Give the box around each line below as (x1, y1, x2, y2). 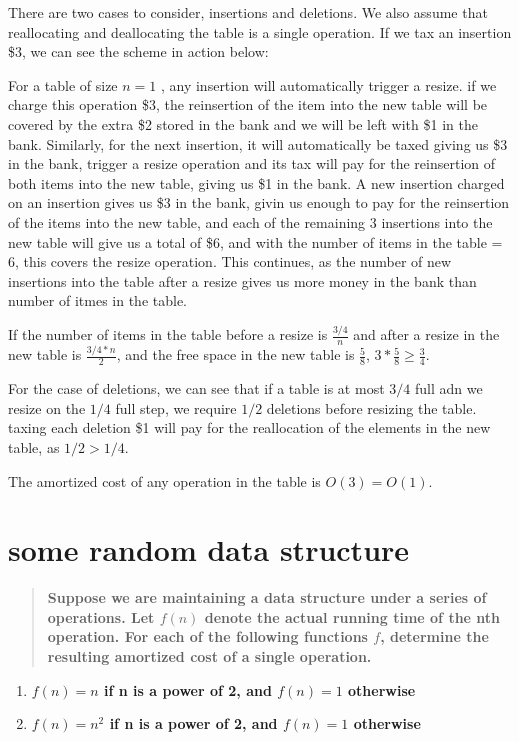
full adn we (414, 378, 483, 399)
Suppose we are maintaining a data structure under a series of (47, 587, 487, 608)
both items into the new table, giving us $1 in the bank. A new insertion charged (8, 172, 505, 193)
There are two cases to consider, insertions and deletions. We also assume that (8, 2, 488, 22)
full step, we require (115, 397, 237, 418)
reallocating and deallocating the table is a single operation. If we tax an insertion (8, 21, 512, 42)
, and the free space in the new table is (116, 344, 355, 365)
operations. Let (47, 606, 155, 627)
